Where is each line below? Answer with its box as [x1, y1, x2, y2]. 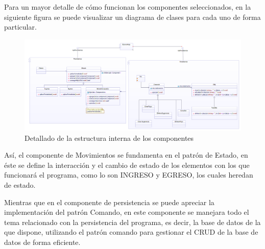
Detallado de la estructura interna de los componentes [25, 132, 194, 143]
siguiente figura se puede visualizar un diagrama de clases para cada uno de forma [4, 11, 261, 22]
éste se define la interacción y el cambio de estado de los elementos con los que [4, 159, 250, 170]
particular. [4, 21, 37, 32]
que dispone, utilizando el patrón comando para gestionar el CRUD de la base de [4, 227, 258, 237]
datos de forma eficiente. [4, 237, 81, 247]
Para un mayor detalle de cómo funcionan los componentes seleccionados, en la [4, 2, 251, 12]
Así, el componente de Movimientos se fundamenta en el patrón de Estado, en [4, 150, 248, 160]
